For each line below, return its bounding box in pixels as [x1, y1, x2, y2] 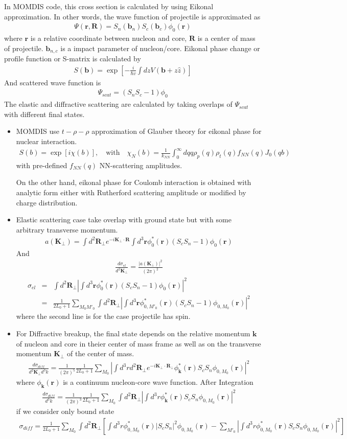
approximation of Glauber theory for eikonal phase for [91, 126, 262, 136]
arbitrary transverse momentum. [16, 224, 118, 235]
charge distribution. [16, 197, 78, 207]
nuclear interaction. [16, 135, 77, 146]
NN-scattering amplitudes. [99, 159, 182, 170]
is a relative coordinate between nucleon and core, [30, 33, 187, 43]
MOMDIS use [16, 126, 60, 136]
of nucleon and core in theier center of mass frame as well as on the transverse [16, 338, 261, 349]
